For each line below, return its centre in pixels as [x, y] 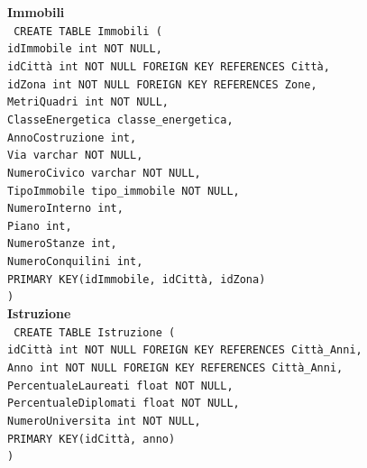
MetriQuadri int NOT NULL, [88, 102]
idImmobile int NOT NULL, [85, 49]
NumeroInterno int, [65, 209]
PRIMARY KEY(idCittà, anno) [92, 439]
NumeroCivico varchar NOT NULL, [104, 173]
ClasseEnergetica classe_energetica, [120, 119]
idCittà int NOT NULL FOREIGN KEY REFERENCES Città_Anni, [185, 350]
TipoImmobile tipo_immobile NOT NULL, [124, 191]
